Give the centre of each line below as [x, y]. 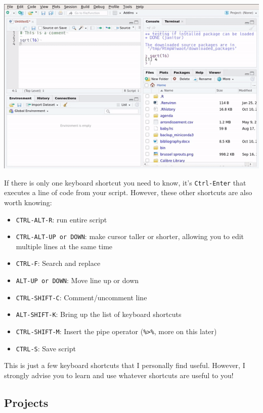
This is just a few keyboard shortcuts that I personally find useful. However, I [125, 365]
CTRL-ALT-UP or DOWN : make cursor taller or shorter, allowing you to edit [130, 236]
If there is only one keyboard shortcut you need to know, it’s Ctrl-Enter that [125, 182]
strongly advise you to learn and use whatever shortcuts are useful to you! [119, 375]
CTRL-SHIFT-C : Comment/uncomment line [81, 297]
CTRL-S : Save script [46, 348]
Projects [26, 402]
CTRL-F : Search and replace [58, 263]
